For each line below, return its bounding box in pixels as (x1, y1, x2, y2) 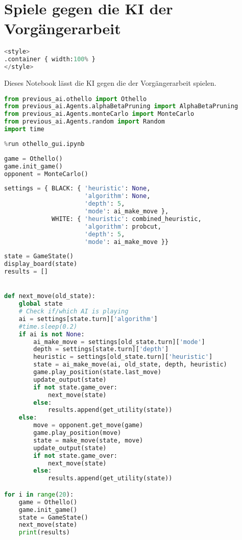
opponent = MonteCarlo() (4, 170, 88, 178)
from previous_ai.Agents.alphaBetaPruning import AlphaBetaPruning (4, 103, 238, 110)
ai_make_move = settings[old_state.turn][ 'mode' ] (33, 338, 205, 346)
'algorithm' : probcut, (84, 223, 161, 230)
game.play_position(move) (33, 429, 122, 437)
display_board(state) (4, 260, 78, 268)
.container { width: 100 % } (4, 56, 96, 63)
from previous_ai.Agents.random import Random (4, 118, 165, 126)
